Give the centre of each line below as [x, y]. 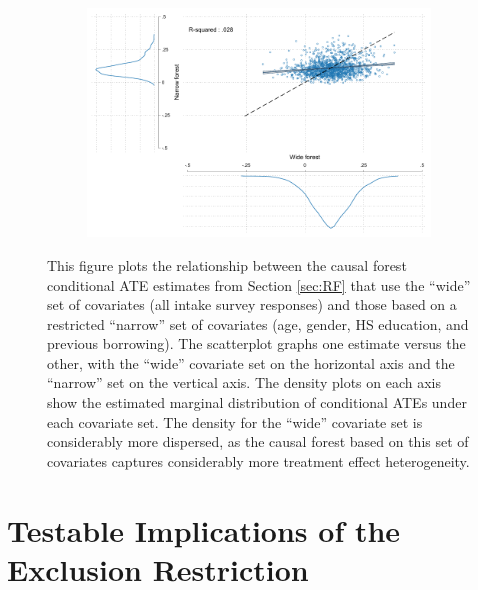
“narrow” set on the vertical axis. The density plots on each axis [244, 382]
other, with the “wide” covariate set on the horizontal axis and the [251, 362]
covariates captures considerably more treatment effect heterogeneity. [258, 460]
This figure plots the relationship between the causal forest [227, 264]
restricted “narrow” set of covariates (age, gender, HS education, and [258, 323]
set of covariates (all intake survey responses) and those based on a [252, 304]
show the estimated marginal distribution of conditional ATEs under [257, 402]
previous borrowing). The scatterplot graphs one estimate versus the [256, 343]
